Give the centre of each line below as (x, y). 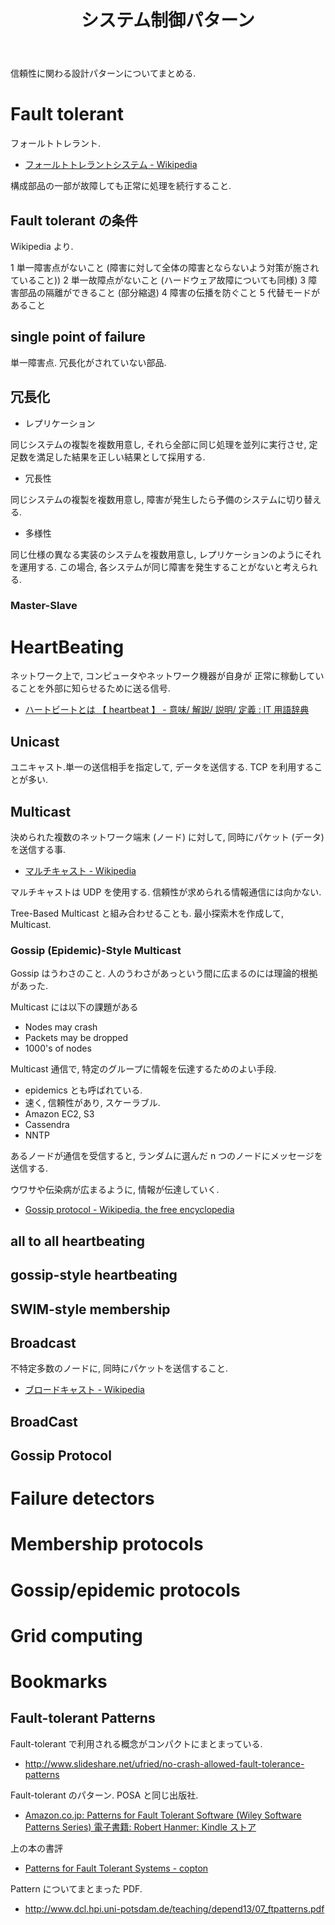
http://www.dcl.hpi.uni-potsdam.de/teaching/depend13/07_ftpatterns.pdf (174, 1908)
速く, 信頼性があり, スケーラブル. (92, 1103)
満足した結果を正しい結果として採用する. (121, 457)
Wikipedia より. (42, 246)
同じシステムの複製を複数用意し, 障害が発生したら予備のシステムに (148, 499)
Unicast (35, 741)
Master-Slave (44, 606)
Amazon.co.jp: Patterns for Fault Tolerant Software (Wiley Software (163, 1815)
